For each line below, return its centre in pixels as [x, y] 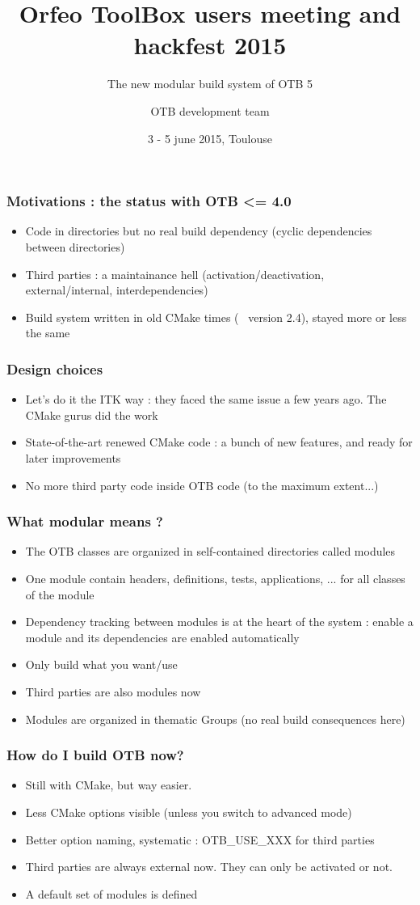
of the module [60, 594]
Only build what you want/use [101, 664]
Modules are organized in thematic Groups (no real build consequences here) [215, 719]
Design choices [55, 368]
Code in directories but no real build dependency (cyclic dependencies [199, 231]
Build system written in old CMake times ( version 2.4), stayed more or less [216, 317]
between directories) [75, 246]
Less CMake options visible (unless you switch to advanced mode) [189, 812]
